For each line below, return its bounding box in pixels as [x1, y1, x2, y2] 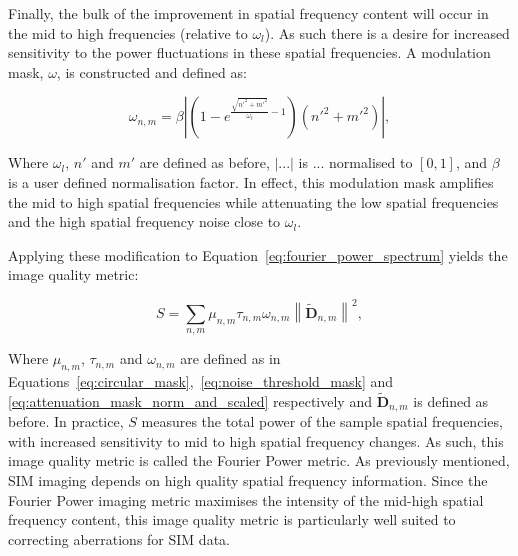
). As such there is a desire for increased [264, 22, 510, 43]
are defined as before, [139, 152, 270, 173]
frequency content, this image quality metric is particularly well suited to [8, 509, 456, 530]
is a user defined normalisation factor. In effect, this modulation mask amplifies [8, 171, 494, 192]
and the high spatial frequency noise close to [8, 211, 281, 232]
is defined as [413, 390, 489, 411]
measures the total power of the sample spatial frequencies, [141, 411, 503, 432]
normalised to [329, 152, 413, 173]
